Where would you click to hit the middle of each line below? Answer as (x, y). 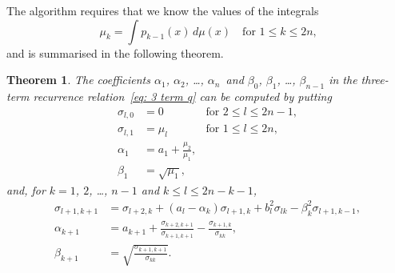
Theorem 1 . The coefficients (78, 80)
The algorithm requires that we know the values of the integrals (163, 10)
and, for (26, 189)
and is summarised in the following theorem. (115, 52)
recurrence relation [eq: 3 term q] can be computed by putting (182, 96)
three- (375, 80)
